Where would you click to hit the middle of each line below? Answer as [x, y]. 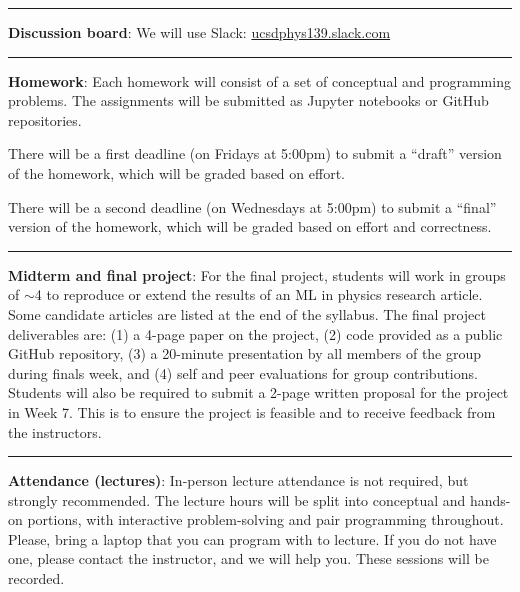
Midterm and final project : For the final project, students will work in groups [257, 274]
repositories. [45, 119]
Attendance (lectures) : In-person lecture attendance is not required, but [238, 480]
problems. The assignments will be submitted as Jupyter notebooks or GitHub [248, 100]
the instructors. [55, 431]
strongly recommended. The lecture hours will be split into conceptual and [237, 499]
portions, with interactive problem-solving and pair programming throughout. [265, 519]
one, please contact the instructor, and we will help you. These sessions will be [248, 558]
